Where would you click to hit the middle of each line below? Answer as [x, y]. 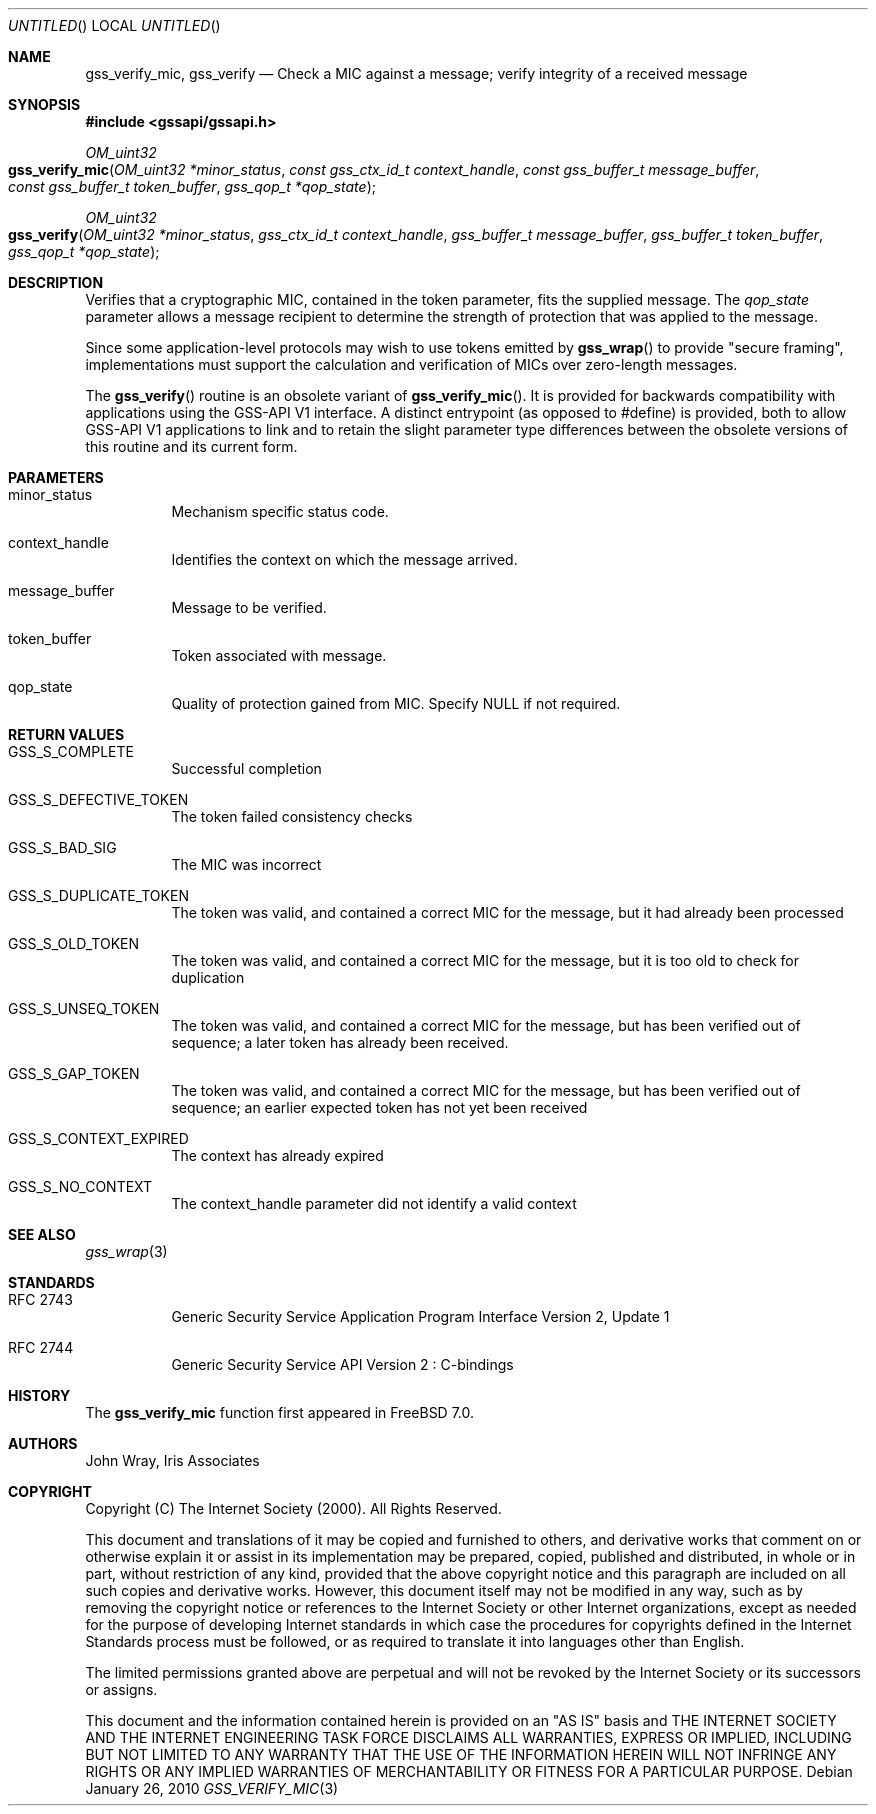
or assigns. [121, 1689]
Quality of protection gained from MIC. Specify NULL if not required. [396, 703]
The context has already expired [277, 1155]
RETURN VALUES [66, 734]
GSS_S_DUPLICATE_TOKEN [98, 895]
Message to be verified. [249, 607]
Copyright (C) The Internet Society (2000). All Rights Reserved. [293, 1508]
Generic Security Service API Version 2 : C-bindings [342, 1364]
